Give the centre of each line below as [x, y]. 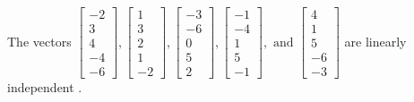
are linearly [375, 41]
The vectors [39, 41]
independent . [45, 87]
